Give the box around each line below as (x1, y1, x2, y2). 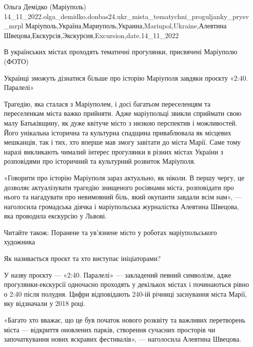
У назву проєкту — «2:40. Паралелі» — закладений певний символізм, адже (4, 269, 232, 280)
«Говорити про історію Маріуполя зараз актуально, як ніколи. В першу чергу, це (4, 172, 245, 182)
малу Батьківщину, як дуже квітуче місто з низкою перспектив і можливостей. (4, 117, 237, 128)
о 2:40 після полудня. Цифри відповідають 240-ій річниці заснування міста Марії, (4, 288, 247, 299)
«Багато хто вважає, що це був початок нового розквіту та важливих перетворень (4, 315, 246, 325)
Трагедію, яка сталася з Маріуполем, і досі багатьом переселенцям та (4, 98, 211, 108)
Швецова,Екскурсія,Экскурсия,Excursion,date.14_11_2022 (4, 30, 179, 40)
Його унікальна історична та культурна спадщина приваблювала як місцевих (4, 127, 232, 137)
